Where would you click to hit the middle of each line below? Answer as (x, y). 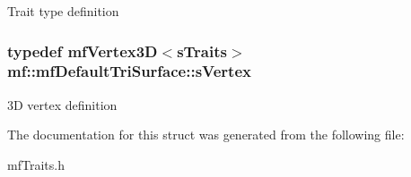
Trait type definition (63, 11)
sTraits (202, 51)
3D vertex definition (62, 104)
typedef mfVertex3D (83, 51)
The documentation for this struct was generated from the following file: (206, 135)
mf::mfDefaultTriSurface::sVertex (129, 71)
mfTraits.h (36, 164)
